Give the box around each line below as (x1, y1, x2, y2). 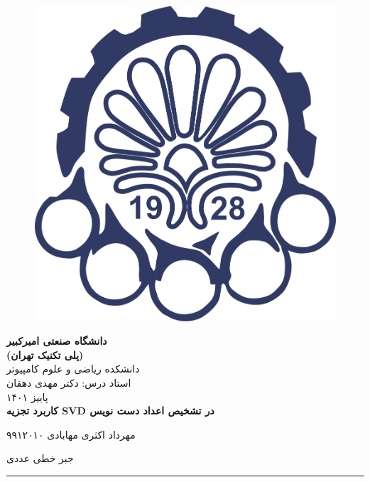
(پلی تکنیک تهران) (6, 347, 84, 362)
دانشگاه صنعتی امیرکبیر (6, 333, 107, 348)
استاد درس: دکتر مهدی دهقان (6, 375, 131, 390)
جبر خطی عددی (6, 451, 74, 466)
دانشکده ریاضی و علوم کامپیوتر (6, 361, 140, 376)
